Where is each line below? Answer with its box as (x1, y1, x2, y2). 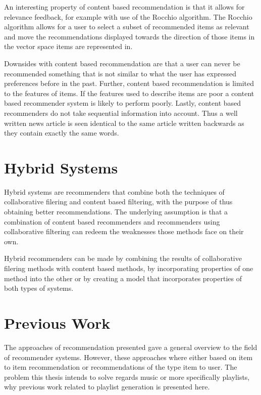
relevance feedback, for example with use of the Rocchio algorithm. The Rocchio (4, 11, 252, 22)
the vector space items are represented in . (4, 41, 133, 52)
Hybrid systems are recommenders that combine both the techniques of (4, 186, 225, 197)
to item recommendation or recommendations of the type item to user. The (4, 362, 237, 372)
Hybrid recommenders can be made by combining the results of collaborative (4, 253, 242, 264)
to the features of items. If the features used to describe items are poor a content (4, 87, 254, 98)
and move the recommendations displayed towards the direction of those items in (4, 31, 255, 41)
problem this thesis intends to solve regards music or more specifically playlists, (4, 371, 250, 382)
